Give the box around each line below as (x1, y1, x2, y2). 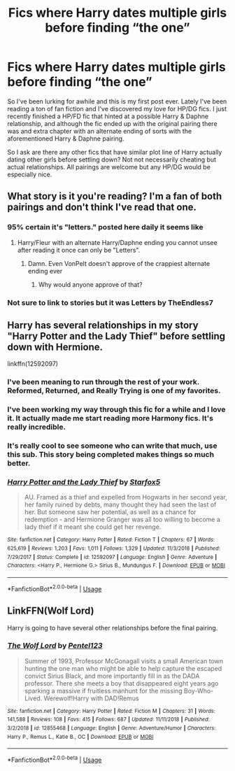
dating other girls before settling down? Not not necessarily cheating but (7, 155, 217, 164)
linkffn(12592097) (7, 360, 58, 368)
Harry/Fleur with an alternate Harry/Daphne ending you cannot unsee (17, 238, 218, 246)
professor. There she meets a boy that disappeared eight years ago (24, 679, 219, 687)
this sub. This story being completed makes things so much (7, 450, 215, 460)
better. (7, 458, 31, 468)
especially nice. (7, 170, 52, 178)
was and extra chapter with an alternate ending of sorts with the (7, 127, 192, 135)
